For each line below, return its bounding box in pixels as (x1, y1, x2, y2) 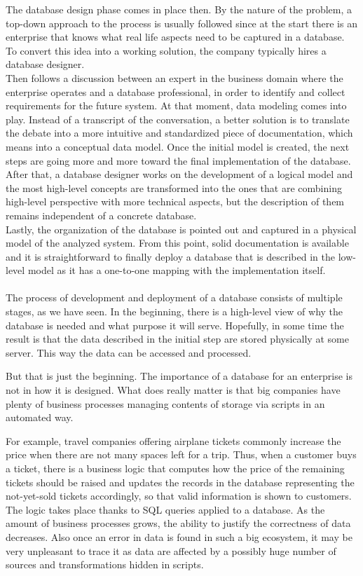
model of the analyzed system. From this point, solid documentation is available (6, 235, 349, 250)
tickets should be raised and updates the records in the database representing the (6, 474, 355, 489)
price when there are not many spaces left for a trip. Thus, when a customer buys (6, 447, 357, 462)
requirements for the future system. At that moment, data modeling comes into (6, 98, 347, 113)
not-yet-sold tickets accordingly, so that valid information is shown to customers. (6, 488, 352, 503)
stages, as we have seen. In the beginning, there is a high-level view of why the (6, 304, 343, 319)
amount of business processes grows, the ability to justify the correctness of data (6, 516, 351, 530)
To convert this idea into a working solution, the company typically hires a (6, 43, 327, 57)
